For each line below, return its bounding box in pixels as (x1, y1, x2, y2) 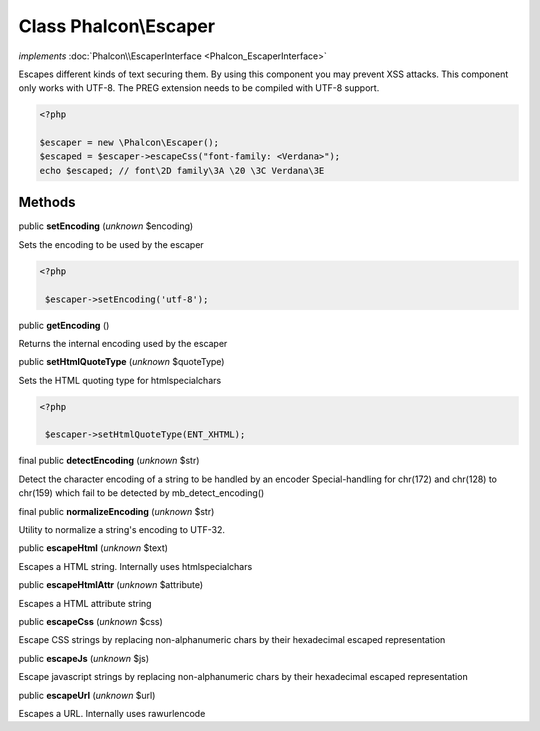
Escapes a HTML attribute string (18, 597, 152, 609)
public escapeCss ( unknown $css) (18, 615, 164, 627)
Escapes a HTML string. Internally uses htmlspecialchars (18, 560, 253, 572)
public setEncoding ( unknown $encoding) (18, 220, 194, 232)
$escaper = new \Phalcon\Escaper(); (39, 137, 220, 149)
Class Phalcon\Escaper (18, 15, 215, 37)
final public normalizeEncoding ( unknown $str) (18, 505, 215, 517)
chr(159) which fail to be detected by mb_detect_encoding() (18, 487, 265, 499)
